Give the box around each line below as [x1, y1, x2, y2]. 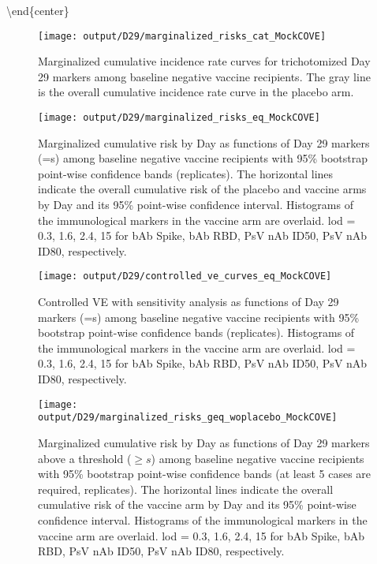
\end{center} [6, 2, 69, 18]
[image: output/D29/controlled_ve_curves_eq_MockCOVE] [38, 271, 332, 282]
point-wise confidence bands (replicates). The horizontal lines [38, 165, 334, 181]
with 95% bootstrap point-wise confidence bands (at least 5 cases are [38, 465, 371, 482]
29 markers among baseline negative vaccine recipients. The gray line [38, 68, 371, 84]
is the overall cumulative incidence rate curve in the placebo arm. [38, 84, 354, 100]
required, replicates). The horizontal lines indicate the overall [38, 480, 334, 497]
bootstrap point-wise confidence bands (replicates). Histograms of [38, 324, 355, 341]
